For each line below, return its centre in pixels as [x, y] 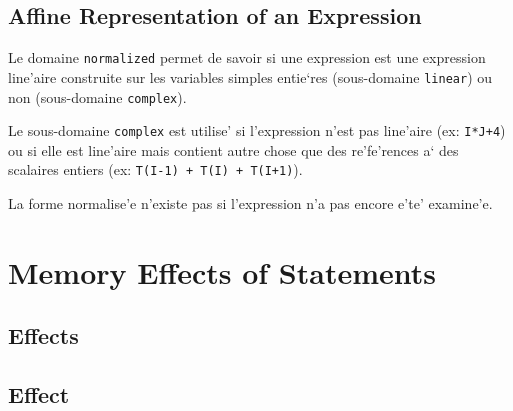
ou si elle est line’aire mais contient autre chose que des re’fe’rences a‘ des [233, 149]
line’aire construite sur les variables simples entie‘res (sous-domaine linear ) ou [250, 76]
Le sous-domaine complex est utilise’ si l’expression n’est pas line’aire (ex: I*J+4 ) [257, 130]
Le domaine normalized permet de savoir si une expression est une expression [247, 57]
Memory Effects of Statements [222, 271]
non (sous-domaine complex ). [97, 96]
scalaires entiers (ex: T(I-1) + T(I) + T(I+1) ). [155, 169]
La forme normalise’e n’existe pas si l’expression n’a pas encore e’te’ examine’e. [250, 203]
